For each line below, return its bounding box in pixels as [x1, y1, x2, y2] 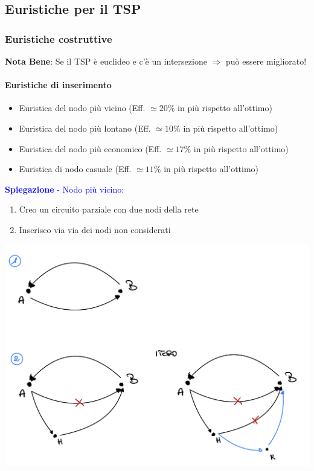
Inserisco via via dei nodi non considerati [19, 223, 171, 235]
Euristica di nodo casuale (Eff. [19, 162, 132, 175]
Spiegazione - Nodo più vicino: [5, 182, 124, 195]
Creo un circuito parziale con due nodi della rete [19, 203, 199, 216]
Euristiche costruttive [5, 31, 112, 46]
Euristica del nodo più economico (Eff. [19, 142, 162, 155]
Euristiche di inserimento [5, 78, 112, 91]
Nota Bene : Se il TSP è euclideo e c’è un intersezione [5, 55, 207, 67]
